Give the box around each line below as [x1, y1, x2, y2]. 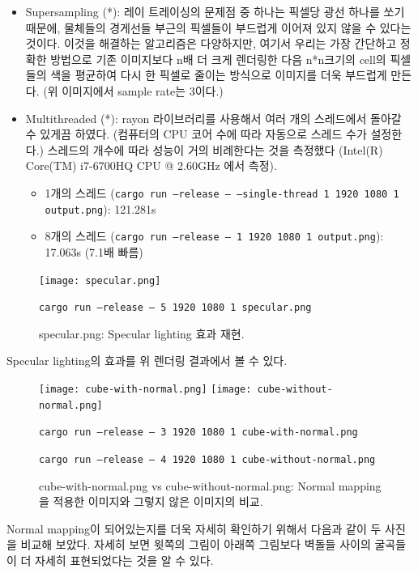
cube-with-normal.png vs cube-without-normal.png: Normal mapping [39, 477, 382, 494]
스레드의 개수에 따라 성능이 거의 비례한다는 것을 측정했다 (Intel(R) [47, 141, 383, 158]
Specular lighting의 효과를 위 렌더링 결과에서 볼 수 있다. [6, 352, 288, 369]
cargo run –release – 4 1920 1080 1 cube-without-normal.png [39, 453, 376, 465]
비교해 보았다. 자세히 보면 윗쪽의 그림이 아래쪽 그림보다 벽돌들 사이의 [20, 536, 371, 553]
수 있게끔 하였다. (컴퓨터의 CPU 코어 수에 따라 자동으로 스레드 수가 [25, 125, 367, 142]
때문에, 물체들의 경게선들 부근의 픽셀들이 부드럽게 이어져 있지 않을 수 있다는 [25, 19, 412, 36]
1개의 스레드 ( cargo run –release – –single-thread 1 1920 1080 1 [45, 184, 399, 201]
